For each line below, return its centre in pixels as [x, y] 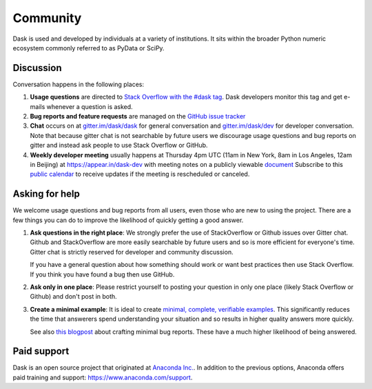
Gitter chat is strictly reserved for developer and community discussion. [132, 252]
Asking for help [46, 194]
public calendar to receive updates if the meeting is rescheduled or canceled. [140, 174]
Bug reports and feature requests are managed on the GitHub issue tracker [138, 117]
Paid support [41, 351]
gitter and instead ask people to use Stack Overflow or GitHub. [119, 146]
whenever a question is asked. [90, 106]
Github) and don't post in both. [73, 297]
